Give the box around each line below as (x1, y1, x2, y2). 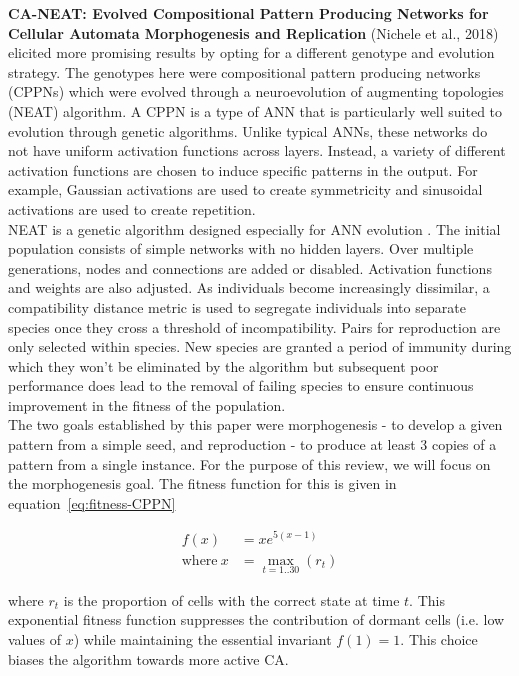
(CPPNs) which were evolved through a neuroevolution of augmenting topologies (8, 81, 504, 102)
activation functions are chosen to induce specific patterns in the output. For (8, 159, 478, 180)
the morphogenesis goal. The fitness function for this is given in (8, 473, 397, 494)
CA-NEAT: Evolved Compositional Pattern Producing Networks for (8, 3, 489, 23)
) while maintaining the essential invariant (73, 628, 332, 649)
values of (8, 628, 61, 649)
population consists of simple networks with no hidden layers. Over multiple (8, 238, 474, 259)
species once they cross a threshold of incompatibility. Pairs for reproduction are (8, 316, 501, 337)
